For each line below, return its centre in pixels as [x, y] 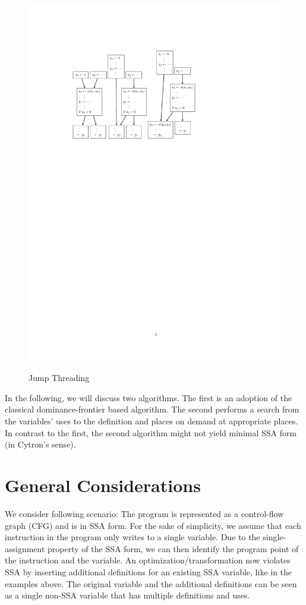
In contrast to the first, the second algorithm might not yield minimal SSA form [151, 432]
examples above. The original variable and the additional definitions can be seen [151, 583]
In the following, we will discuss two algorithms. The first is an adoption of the [149, 397]
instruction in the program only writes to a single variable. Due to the [133, 537]
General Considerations [103, 485]
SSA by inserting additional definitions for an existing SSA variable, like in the [149, 571]
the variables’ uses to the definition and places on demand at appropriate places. [152, 421]
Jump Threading [59, 378]
